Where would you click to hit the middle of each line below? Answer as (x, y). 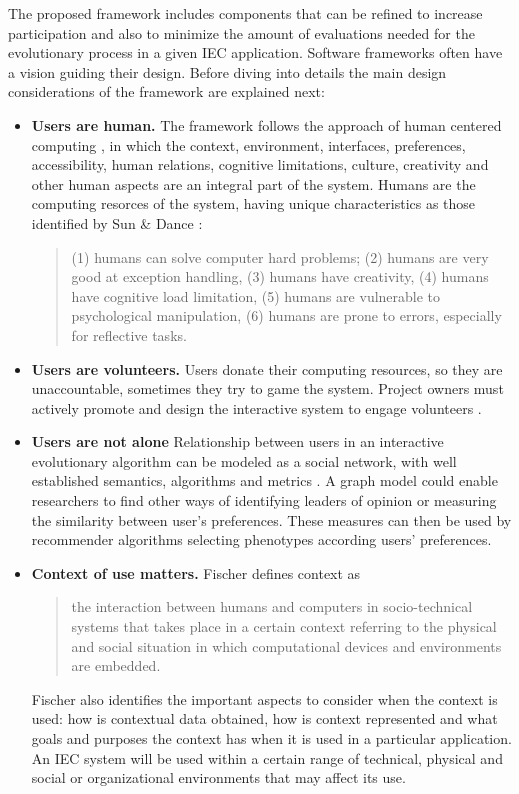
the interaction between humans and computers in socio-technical (272, 606)
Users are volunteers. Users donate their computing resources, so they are (267, 368)
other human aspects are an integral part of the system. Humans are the (253, 183)
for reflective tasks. (129, 334)
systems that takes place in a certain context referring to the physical (284, 626)
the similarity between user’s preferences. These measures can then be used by (271, 519)
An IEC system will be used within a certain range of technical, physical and (267, 757)
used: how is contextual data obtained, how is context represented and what (264, 718)
